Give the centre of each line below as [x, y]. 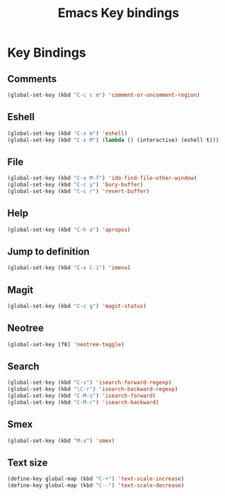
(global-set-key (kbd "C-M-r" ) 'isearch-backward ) [83, 403]
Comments [32, 79]
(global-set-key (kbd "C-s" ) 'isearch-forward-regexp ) [90, 383]
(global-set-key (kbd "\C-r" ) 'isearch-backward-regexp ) [93, 389]
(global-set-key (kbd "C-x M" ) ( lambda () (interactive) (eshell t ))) [113, 140]
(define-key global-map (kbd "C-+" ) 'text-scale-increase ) [96, 479]
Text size [28, 463]
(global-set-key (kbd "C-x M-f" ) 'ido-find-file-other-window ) [102, 178]
